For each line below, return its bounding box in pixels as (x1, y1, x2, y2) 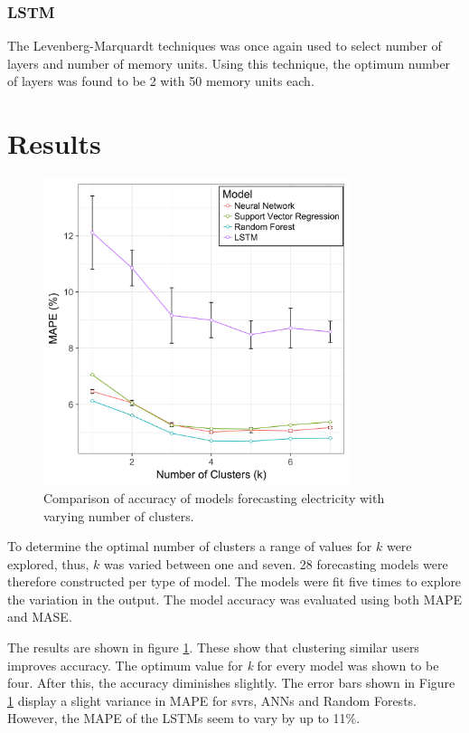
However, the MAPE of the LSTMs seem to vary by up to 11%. (7, 709, 361, 728)
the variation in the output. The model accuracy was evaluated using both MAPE (7, 589, 463, 608)
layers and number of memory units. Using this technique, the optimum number (7, 53, 451, 72)
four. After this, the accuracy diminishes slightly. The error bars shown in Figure (7, 673, 455, 692)
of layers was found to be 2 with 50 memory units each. (7, 71, 314, 90)
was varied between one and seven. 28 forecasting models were (103, 554, 448, 573)
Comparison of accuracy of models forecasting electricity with (43, 488, 385, 507)
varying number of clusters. (43, 506, 194, 525)
